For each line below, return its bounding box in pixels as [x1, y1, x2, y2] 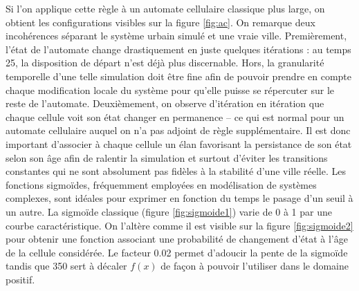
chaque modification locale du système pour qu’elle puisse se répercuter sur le [6, 82, 335, 97]
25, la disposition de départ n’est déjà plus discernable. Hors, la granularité [6, 55, 324, 70]
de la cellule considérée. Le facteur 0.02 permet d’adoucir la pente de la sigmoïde [6, 245, 348, 259]
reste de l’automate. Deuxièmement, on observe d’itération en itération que [6, 96, 324, 111]
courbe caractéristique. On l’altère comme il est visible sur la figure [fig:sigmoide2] [6, 218, 353, 232]
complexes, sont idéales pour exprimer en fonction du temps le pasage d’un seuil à [6, 191, 353, 205]
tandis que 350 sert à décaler [6, 259, 127, 273]
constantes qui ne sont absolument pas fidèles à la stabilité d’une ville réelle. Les [6, 164, 346, 178]
